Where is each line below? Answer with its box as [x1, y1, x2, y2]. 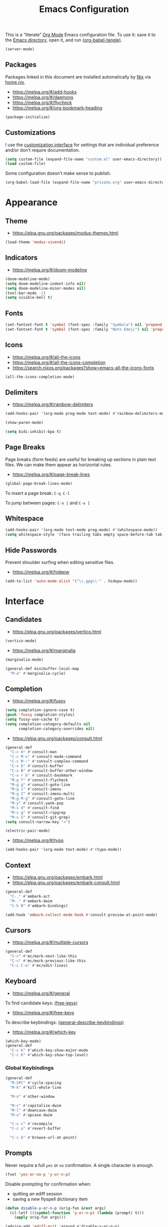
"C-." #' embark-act [9, 894, 50, 899]
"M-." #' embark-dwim [9, 898, 52, 904]
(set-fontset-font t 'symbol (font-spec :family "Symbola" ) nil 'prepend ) [5, 322, 164, 327]
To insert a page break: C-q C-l [5, 490, 70, 496]
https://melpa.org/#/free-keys [12, 1009, 74, 1015]
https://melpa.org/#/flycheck [12, 99, 72, 106]
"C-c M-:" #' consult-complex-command [9, 759, 88, 764]
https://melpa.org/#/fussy [12, 698, 66, 704]
